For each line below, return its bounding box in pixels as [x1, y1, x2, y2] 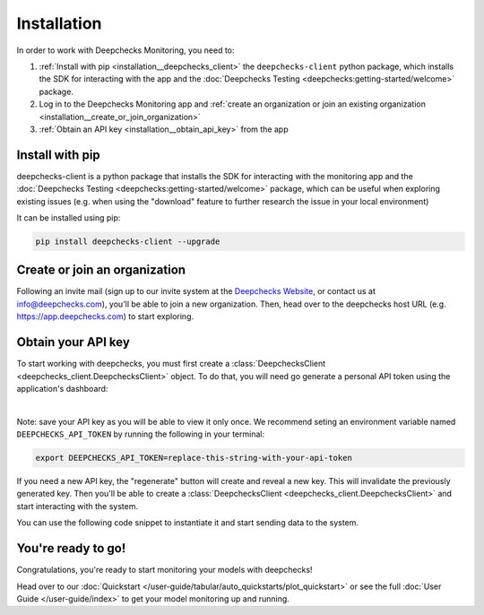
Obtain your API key [16, 334, 130, 350]
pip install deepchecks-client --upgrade [35, 236, 220, 247]
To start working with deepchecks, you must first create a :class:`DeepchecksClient [16, 359, 326, 369]
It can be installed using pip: [16, 212, 121, 223]
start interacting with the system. [16, 500, 139, 511]
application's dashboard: [16, 383, 108, 394]
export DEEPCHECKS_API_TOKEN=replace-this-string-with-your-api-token [35, 453, 353, 463]
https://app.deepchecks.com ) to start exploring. [16, 311, 194, 322]
